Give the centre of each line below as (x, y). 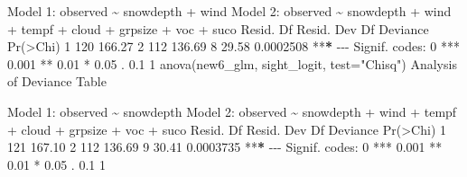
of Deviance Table (57, 81)
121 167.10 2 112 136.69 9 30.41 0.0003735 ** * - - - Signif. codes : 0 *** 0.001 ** (225, 147)
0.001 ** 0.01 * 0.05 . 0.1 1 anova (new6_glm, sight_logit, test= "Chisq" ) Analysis (232, 63)
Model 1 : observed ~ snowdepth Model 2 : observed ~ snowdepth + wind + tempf (232, 111)
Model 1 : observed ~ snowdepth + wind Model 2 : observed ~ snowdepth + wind (229, 11)
